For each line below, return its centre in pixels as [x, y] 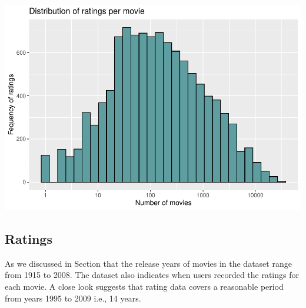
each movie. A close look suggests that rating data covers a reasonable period [144, 286]
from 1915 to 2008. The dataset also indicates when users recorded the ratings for [152, 275]
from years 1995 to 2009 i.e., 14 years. [73, 298]
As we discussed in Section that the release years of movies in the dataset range [148, 263]
